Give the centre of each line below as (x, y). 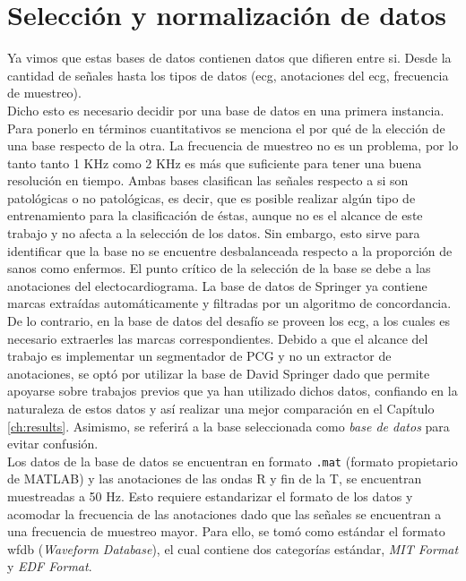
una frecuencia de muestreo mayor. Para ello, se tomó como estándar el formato (226, 531)
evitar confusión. (53, 444)
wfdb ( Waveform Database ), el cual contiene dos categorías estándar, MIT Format (233, 548)
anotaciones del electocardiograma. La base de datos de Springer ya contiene (217, 285)
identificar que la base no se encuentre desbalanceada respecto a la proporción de (230, 250)
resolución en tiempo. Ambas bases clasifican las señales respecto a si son (208, 180)
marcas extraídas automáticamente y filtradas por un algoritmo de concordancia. (229, 303)
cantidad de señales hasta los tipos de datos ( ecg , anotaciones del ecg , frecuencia (228, 75)
